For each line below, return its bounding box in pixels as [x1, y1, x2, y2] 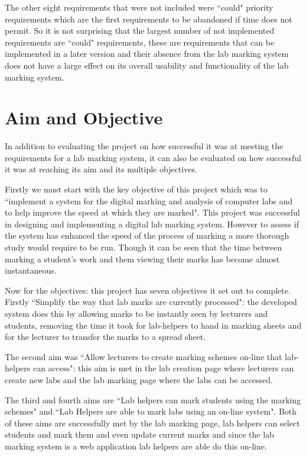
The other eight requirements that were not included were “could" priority [5, 1, 274, 13]
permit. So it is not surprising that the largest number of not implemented [5, 24, 275, 37]
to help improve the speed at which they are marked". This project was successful [5, 206, 300, 219]
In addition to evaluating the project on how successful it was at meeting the [5, 140, 284, 152]
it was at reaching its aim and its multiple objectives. [5, 163, 197, 175]
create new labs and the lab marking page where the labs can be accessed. [5, 373, 273, 386]
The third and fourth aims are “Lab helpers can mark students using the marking [5, 393, 301, 406]
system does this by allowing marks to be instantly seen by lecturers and [5, 307, 268, 319]
